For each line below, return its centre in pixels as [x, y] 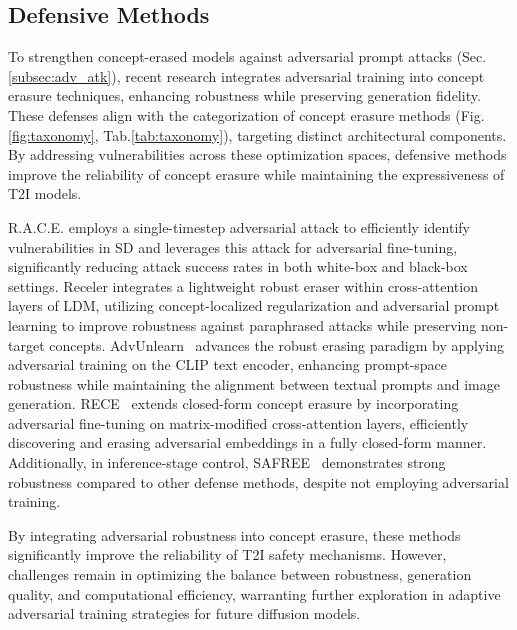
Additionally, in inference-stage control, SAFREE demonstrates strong [227, 462]
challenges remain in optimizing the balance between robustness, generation [240, 574]
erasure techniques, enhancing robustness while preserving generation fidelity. [244, 95]
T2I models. [45, 193]
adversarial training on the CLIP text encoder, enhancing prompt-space [228, 364]
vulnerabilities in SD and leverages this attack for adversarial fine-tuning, [233, 246]
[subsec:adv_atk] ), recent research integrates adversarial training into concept [246, 75]
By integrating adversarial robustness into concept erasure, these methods [234, 534]
